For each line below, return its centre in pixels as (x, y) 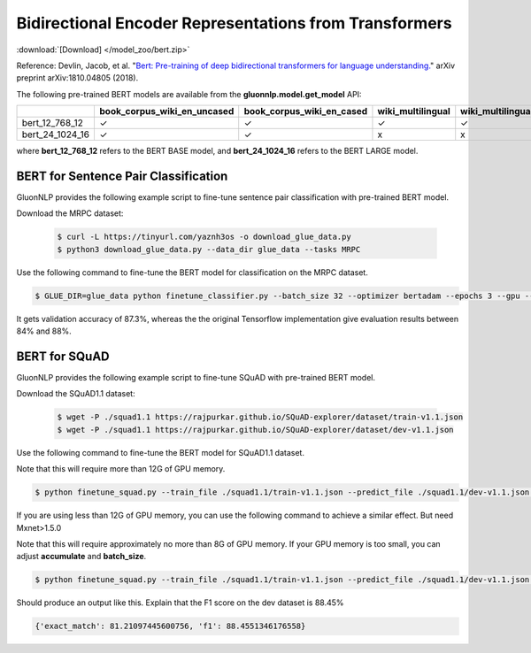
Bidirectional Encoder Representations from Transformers (234, 23)
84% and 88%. (44, 331)
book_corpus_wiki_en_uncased (167, 111)
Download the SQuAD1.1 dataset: (76, 394)
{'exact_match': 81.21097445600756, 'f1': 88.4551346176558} (170, 626)
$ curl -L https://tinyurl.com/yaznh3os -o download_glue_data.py (204, 237)
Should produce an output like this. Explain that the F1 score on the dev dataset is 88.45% (180, 603)
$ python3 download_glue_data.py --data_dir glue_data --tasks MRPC (209, 249)
